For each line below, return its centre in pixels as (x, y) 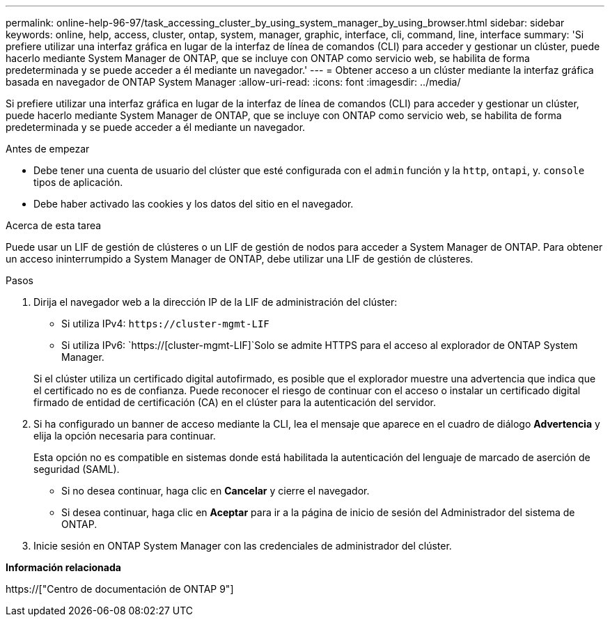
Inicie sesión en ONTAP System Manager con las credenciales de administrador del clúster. (243, 546)
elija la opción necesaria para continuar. (125, 436)
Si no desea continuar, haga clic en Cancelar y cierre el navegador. (216, 491)
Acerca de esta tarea (54, 225)
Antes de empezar (48, 149)
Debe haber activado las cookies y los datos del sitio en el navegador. (194, 204)
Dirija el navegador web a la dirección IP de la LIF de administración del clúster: (216, 302)
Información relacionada (63, 567)
